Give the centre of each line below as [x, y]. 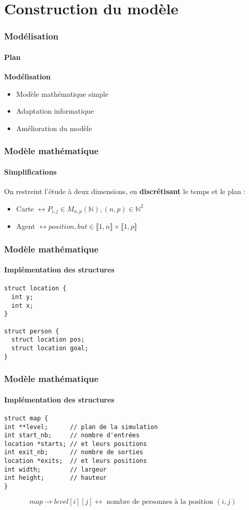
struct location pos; [48, 340]
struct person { [32, 331]
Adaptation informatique [55, 111]
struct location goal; [50, 348]
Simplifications [30, 171]
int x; [22, 305]
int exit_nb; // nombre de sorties [74, 452]
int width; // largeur [55, 469]
